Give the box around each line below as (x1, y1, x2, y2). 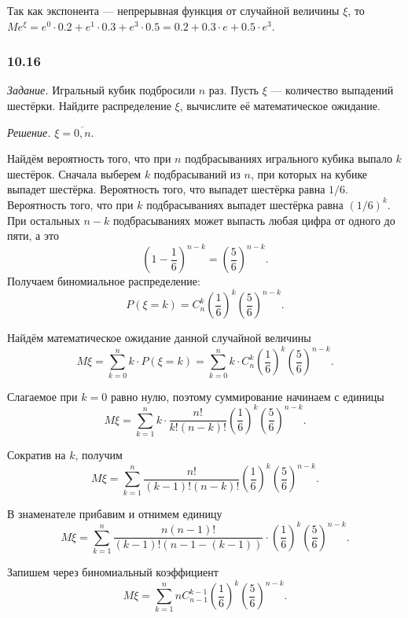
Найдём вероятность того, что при (7, 150, 171, 167)
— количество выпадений (270, 82, 394, 98)
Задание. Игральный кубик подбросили (7, 82, 196, 98)
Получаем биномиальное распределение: (7, 273, 200, 289)
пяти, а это (7, 227, 59, 244)
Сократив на (7, 447, 66, 463)
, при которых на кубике (250, 165, 368, 182)
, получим (75, 447, 123, 463)
